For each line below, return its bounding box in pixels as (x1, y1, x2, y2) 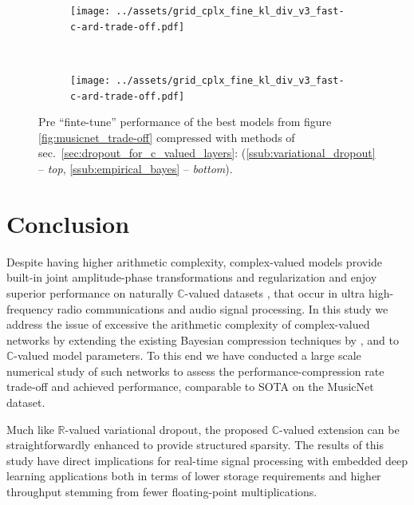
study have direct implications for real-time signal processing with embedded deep (6, 452, 408, 468)
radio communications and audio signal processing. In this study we (57, 300, 388, 317)
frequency (6, 300, 53, 317)
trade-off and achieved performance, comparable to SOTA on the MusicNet (6, 378, 374, 395)
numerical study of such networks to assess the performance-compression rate (6, 362, 384, 379)
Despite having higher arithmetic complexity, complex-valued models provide (6, 253, 383, 270)
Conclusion (6, 207, 130, 239)
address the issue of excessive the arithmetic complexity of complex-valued (6, 316, 370, 333)
